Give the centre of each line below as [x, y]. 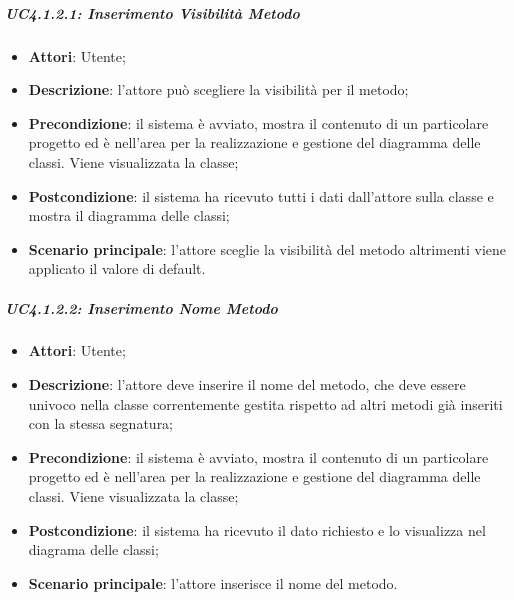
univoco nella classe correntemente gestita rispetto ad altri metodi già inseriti [265, 403]
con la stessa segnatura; [101, 423]
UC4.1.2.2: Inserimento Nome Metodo [141, 307]
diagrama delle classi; [93, 549]
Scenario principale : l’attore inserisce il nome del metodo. [213, 582]
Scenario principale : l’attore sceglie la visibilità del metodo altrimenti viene [267, 248]
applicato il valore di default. [117, 268]
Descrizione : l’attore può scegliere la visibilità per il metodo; [218, 89]
